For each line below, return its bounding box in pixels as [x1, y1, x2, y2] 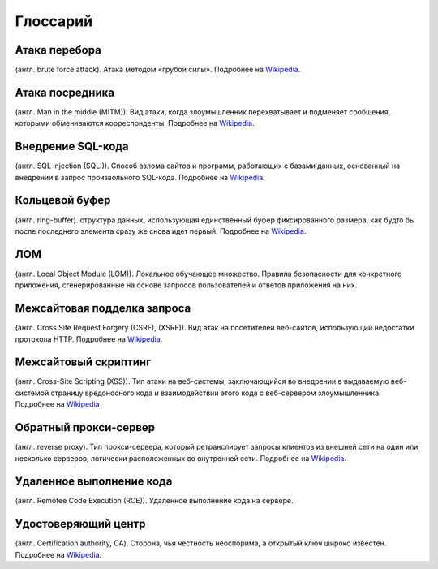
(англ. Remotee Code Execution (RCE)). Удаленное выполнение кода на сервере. [15, 496, 294, 506]
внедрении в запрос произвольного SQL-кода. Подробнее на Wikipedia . [15, 172, 265, 182]
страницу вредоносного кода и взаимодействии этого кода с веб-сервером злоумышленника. [50, 388, 381, 398]
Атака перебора [15, 43, 101, 57]
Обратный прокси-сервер [15, 420, 156, 434]
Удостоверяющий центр [15, 517, 146, 531]
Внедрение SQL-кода [15, 140, 129, 153]
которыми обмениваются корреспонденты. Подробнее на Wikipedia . [15, 119, 255, 128]
